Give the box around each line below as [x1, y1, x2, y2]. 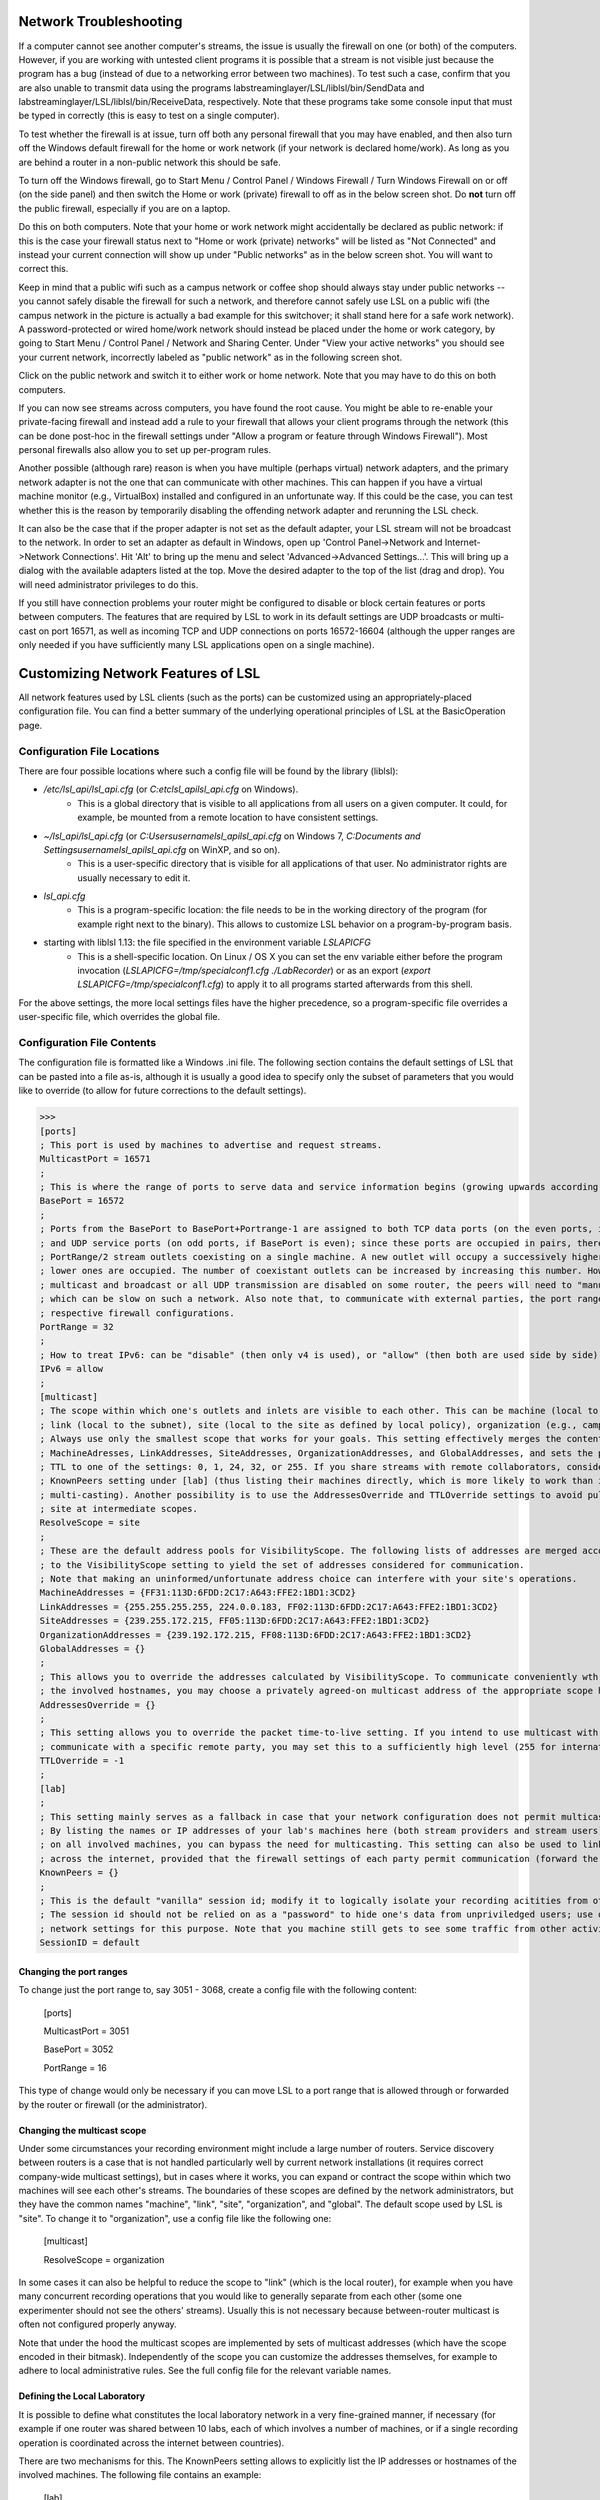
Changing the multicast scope [18, 2124, 147, 2136]
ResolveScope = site [39, 1517, 140, 1529]
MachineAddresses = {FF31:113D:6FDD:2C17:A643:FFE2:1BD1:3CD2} [39, 1587, 357, 1599]
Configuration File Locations [18, 744, 160, 758]
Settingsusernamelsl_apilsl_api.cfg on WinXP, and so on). [43, 843, 281, 855]
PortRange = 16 [43, 2061, 107, 2074]
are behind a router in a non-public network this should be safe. [18, 156, 282, 168]
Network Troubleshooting [18, 13, 183, 30]
